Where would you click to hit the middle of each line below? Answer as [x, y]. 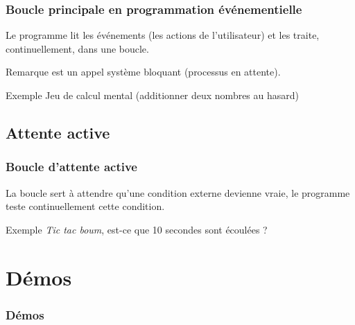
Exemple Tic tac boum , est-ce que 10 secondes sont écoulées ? [137, 229]
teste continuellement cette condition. [85, 206]
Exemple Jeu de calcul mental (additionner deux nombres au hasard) [153, 95]
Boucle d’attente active [71, 167]
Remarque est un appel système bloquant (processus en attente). [143, 72]
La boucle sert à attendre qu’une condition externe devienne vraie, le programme [178, 192]
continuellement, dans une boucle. [77, 48]
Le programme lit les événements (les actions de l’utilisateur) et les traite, [163, 35]
